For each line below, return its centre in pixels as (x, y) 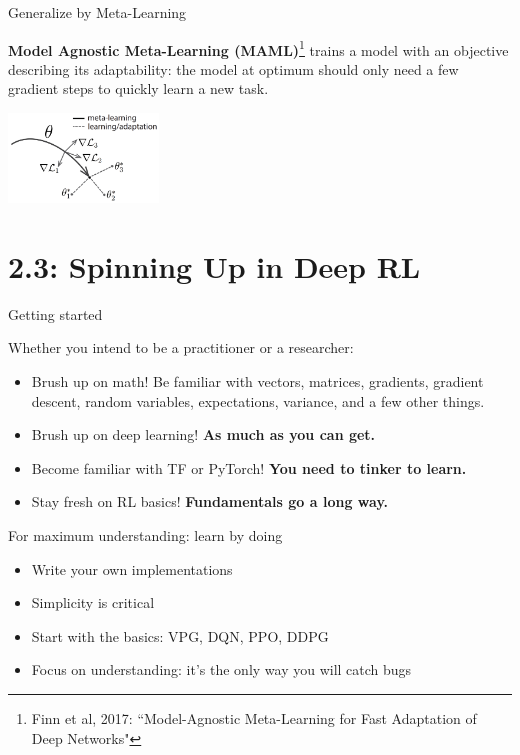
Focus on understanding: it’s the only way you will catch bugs (221, 669)
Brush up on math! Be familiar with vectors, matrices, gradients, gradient (257, 380)
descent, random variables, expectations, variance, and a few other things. (258, 400)
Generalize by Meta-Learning (97, 12)
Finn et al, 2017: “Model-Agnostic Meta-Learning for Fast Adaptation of (254, 717)
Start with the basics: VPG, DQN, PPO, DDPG (180, 635)
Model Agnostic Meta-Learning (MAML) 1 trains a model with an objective (258, 48)
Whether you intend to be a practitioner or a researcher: (181, 347)
